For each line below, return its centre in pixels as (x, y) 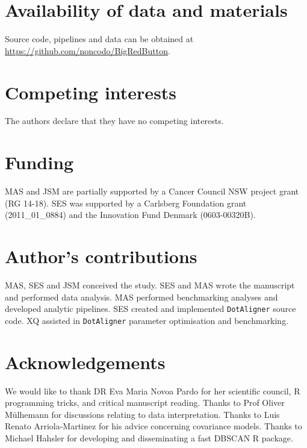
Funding (39, 162)
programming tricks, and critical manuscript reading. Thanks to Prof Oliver (145, 403)
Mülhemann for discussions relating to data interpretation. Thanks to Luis (142, 414)
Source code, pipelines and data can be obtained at (99, 39)
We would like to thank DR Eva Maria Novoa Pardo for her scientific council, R (153, 390)
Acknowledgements (85, 362)
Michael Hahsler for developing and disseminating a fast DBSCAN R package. (149, 438)
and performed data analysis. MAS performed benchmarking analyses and (141, 297)
